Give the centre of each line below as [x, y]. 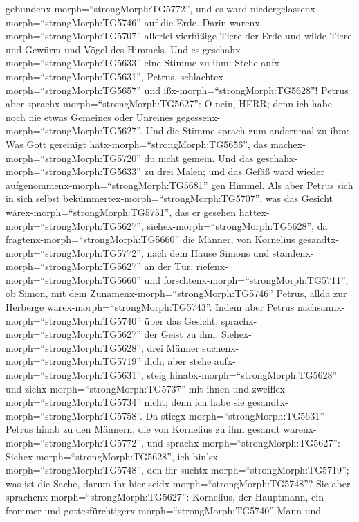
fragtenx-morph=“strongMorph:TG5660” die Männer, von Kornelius [150, 239]
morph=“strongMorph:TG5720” [73, 157]
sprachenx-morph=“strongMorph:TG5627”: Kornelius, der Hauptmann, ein [165, 497]
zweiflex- [270, 388]
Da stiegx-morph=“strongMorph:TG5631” [235, 415]
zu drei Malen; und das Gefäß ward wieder [234, 171]
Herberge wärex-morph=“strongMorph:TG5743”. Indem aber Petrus [150, 307]
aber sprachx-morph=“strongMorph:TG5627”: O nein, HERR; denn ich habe [169, 103]
